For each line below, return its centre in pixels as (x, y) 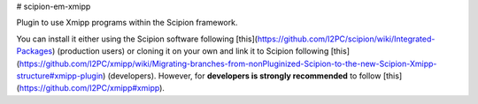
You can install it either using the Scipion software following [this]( (137, 39)
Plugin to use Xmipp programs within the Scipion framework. (127, 23)
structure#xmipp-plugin (60, 76)
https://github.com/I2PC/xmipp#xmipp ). (92, 88)
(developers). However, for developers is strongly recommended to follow (244, 76)
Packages (35, 51)
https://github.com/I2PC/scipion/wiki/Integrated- (346, 39)
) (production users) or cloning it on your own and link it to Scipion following (190, 51)
